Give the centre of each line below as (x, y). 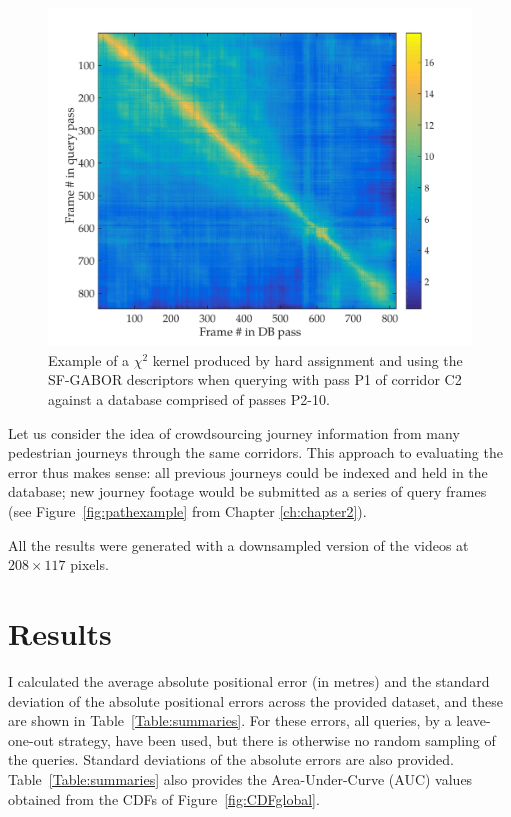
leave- (473, 720)
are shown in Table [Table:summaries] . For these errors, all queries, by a (230, 720)
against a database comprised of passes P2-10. (189, 399)
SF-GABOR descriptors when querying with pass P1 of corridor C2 (255, 379)
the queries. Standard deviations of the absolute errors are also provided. (231, 759)
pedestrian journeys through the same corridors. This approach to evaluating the (255, 452)
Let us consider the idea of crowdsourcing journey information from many (234, 432)
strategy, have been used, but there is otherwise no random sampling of (277, 739)
